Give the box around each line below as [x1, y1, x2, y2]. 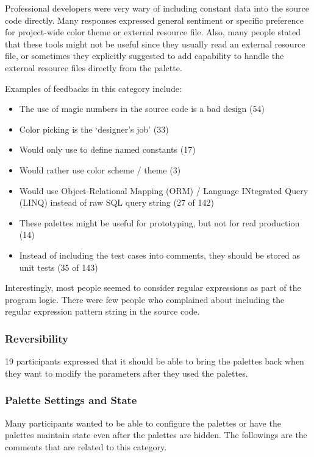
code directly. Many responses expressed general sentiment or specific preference [5, 13, 304, 26]
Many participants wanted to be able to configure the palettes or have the [5, 416, 281, 429]
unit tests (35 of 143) [19, 260, 98, 273]
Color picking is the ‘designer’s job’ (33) [19, 122, 169, 135]
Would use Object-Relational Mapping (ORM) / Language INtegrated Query [19, 184, 309, 197]
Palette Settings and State [5, 392, 137, 408]
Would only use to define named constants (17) [19, 143, 196, 156]
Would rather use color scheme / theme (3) [19, 163, 181, 176]
